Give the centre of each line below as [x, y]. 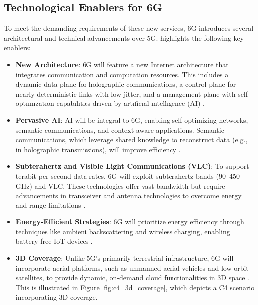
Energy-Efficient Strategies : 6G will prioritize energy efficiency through [130, 222]
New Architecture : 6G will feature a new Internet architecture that [122, 64]
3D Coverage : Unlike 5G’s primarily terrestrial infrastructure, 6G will [125, 258]
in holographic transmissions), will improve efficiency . [98, 149]
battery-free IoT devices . [54, 241]
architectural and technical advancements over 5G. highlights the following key [124, 38]
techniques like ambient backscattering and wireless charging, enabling [123, 231]
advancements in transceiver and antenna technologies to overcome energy [129, 195]
